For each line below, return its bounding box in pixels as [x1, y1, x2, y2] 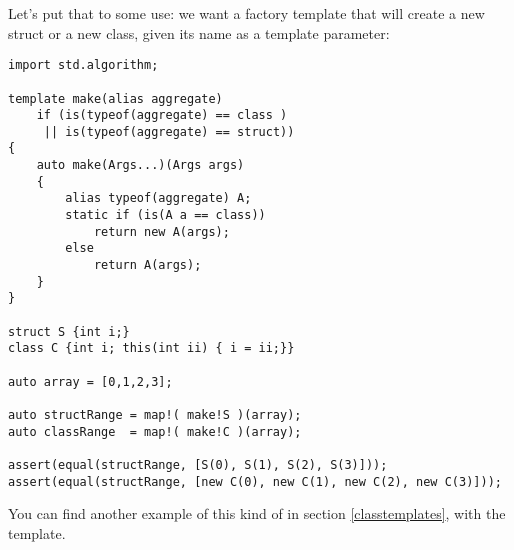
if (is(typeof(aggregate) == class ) [36, 108, 288, 123]
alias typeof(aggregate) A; [65, 191, 252, 206]
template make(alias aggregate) [8, 91, 223, 106]
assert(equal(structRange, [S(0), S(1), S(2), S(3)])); [8, 457, 388, 472]
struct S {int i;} [8, 324, 130, 339]
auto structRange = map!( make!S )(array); [8, 407, 302, 422]
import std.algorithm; [8, 58, 159, 73]
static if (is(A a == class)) [65, 208, 266, 223]
